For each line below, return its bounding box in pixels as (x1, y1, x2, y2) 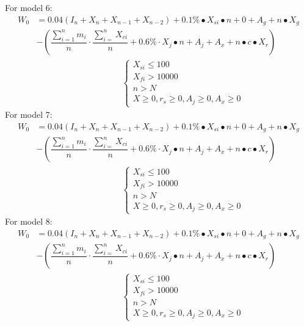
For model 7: (5, 108, 52, 121)
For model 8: (5, 215, 52, 228)
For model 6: (5, 1, 52, 13)
